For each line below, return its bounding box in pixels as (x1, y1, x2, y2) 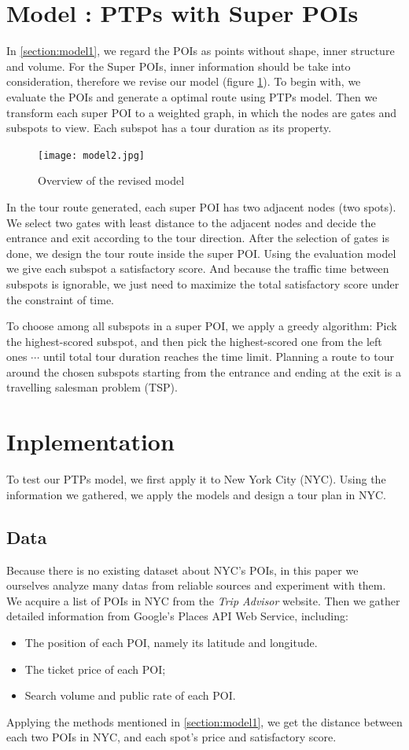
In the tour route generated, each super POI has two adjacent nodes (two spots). (6, 198, 396, 215)
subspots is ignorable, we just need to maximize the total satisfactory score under (6, 275, 400, 292)
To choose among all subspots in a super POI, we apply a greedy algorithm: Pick (6, 318, 397, 334)
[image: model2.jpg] (38, 149, 146, 161)
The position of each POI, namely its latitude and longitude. (24, 634, 318, 650)
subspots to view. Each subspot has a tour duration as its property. (6, 119, 332, 136)
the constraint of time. (6, 291, 115, 307)
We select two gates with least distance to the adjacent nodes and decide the (6, 214, 376, 230)
